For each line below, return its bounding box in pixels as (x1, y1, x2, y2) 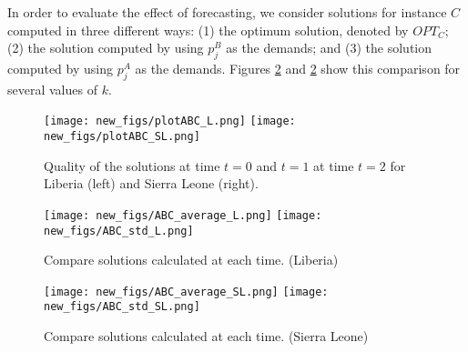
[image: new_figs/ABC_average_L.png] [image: (44, 208, 322, 222)
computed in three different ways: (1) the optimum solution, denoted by (7, 20, 409, 39)
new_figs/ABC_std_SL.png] (44, 300, 200, 314)
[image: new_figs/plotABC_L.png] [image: (44, 115, 296, 128)
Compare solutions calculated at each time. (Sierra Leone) (44, 327, 369, 346)
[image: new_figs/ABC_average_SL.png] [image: (44, 285, 329, 298)
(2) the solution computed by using (7, 38, 204, 57)
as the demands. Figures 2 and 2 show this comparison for (135, 58, 461, 77)
